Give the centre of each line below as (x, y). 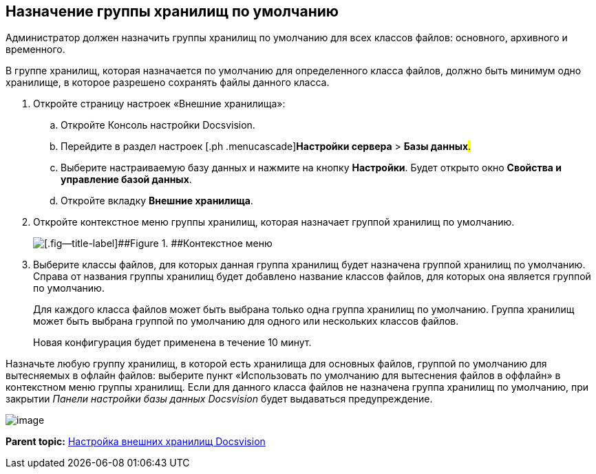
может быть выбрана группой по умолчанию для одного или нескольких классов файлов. (246, 321)
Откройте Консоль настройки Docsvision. (158, 125)
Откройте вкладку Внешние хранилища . (157, 201)
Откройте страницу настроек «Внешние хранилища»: (159, 104)
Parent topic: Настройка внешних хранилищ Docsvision (136, 442)
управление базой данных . (126, 180)
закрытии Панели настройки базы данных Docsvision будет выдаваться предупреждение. (219, 399)
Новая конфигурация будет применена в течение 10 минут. (172, 343)
